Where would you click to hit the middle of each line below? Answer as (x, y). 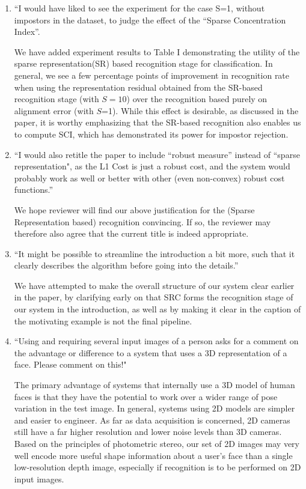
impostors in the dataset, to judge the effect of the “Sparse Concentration (150, 20)
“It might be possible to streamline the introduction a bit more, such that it (155, 253)
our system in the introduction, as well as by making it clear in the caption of (158, 309)
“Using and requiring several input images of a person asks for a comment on (156, 341)
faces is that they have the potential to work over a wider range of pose (146, 396)
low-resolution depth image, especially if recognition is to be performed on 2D (158, 467)
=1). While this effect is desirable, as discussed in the (200, 110)
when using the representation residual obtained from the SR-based (138, 87)
